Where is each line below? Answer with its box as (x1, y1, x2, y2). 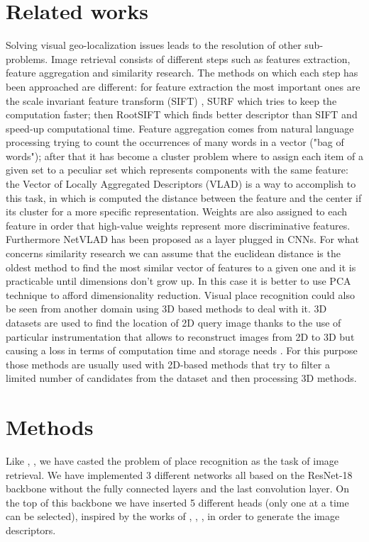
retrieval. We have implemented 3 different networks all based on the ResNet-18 (6, 467, 353, 482)
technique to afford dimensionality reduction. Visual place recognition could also (6, 287, 355, 302)
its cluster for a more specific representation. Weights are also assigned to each (6, 204, 348, 219)
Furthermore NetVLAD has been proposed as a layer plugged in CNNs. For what (6, 232, 359, 247)
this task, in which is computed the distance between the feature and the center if (6, 190, 362, 205)
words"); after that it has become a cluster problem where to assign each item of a (6, 148, 363, 163)
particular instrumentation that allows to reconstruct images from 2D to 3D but (6, 329, 355, 344)
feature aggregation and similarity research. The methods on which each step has (6, 65, 358, 80)
